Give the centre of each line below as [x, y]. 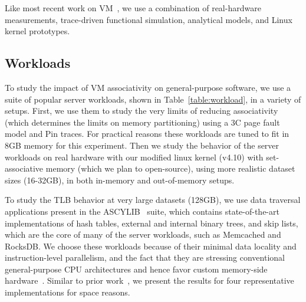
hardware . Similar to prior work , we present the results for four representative [149, 280]
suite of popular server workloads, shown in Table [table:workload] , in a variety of [153, 99]
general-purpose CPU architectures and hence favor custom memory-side [136, 269]
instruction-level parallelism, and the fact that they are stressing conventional [145, 257]
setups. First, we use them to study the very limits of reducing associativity [142, 111]
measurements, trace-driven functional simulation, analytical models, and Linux [149, 19]
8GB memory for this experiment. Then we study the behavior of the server [142, 145]
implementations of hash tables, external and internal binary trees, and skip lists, [152, 223]
